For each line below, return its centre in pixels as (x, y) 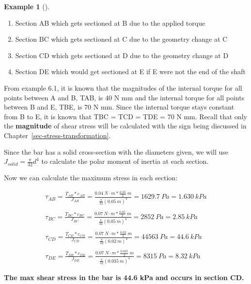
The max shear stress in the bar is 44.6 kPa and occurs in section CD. (124, 277)
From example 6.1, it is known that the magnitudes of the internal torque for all (123, 87)
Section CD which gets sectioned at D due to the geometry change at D (122, 55)
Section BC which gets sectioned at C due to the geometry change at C (121, 39)
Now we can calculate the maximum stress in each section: (91, 177)
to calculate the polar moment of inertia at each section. (125, 161)
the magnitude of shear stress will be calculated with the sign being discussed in (125, 126)
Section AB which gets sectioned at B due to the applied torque (110, 23)
